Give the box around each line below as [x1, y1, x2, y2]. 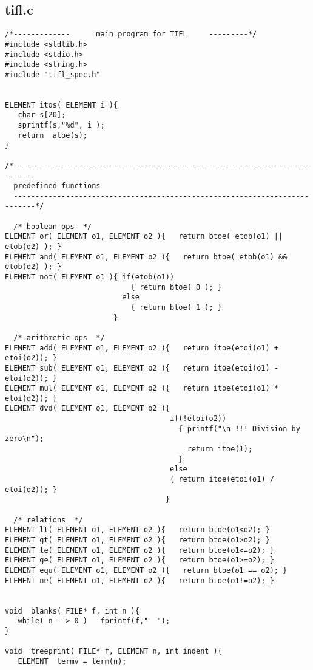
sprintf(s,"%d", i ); [18, 121, 105, 130]
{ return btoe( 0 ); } [130, 282, 222, 292]
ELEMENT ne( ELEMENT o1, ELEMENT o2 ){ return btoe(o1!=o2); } [5, 576, 274, 585]
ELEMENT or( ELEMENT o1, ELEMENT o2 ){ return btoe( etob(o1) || [5, 232, 283, 241]
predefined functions [13, 182, 101, 191]
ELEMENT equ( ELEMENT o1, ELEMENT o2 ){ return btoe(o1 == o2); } [5, 566, 288, 575]
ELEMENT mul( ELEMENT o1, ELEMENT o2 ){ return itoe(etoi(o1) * [5, 384, 279, 393]
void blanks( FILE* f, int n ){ [5, 606, 140, 615]
